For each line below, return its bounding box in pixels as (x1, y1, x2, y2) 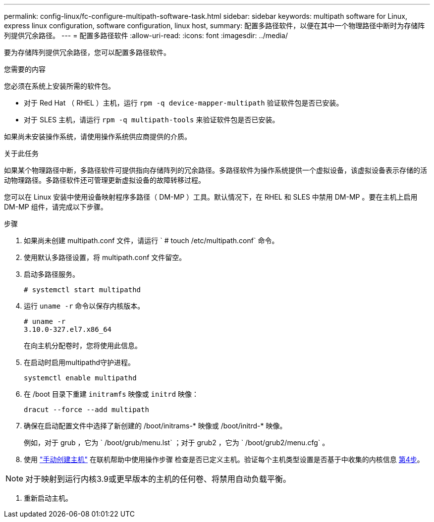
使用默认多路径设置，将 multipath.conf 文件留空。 (24, 253, 186, 261)
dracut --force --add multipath (24, 406, 149, 414)
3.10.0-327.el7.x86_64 (24, 325, 112, 333)
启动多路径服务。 (24, 270, 79, 278)
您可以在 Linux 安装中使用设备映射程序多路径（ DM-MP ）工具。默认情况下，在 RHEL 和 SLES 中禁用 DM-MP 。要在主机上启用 (4, 193, 418, 201)
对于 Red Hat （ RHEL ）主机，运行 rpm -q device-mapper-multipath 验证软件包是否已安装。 (24, 99, 343, 107)
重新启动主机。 (24, 494, 72, 502)
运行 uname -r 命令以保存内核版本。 (24, 302, 145, 310)
